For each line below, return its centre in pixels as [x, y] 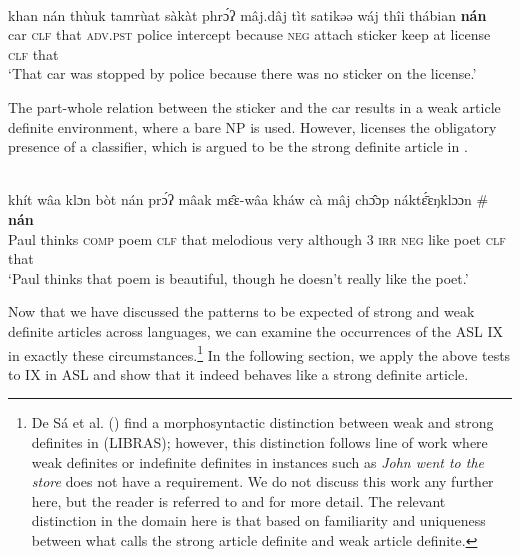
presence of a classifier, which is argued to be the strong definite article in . [238, 146]
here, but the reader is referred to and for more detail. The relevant [238, 500]
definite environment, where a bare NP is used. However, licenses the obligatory [252, 126]
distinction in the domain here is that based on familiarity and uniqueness [258, 520]
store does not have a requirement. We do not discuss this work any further [262, 481]
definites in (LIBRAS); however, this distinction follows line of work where [259, 441]
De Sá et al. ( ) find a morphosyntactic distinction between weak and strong [262, 422]
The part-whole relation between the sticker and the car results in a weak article [254, 106]
